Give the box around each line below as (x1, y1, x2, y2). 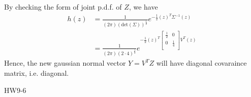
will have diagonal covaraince (156, 58, 247, 68)
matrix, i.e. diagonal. (4, 68, 69, 78)
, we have (129, 2, 158, 12)
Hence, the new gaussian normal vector (4, 58, 126, 68)
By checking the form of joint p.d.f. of (4, 2, 122, 12)
